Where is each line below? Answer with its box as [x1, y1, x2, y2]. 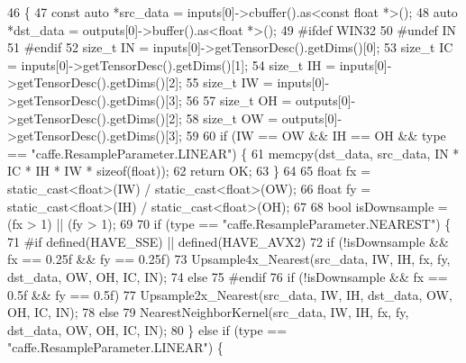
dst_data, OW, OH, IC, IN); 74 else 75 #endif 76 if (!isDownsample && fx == [7, 267, 448, 286]
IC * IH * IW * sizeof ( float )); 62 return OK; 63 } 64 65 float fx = [7, 161, 371, 180]
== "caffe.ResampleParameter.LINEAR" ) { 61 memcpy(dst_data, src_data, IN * [7, 143, 460, 162]
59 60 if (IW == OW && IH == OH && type [186, 126, 446, 145]
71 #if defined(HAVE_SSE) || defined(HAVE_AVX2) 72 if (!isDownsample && [7, 231, 449, 250]
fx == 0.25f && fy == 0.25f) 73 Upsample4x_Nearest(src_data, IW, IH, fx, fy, [7, 250, 451, 268]
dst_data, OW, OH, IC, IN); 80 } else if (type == [7, 320, 288, 339]
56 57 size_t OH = [186, 90, 292, 109]
